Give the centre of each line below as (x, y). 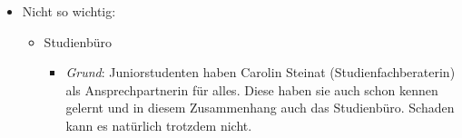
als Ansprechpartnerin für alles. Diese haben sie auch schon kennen (252, 89)
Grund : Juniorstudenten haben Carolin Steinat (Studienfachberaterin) (260, 72)
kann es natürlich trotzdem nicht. (159, 125)
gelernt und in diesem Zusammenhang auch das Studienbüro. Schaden (260, 108)
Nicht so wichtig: (69, 11)
